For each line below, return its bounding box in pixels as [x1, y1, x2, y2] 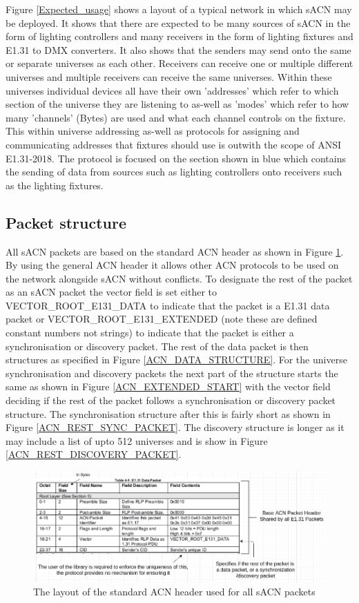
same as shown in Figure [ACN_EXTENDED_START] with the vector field [6, 379, 331, 394]
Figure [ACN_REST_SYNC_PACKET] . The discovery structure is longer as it [6, 420, 345, 434]
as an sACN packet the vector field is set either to [6, 285, 217, 299]
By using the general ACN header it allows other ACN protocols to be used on [6, 258, 339, 272]
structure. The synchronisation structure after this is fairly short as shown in [6, 406, 331, 421]
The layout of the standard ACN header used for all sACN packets [33, 584, 316, 599]
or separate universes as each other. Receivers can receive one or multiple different [6, 56, 353, 70]
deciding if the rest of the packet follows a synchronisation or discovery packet [6, 393, 336, 408]
